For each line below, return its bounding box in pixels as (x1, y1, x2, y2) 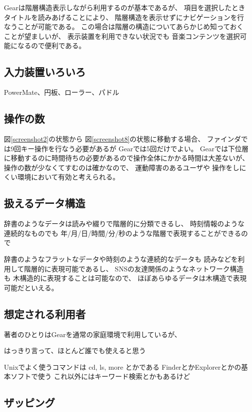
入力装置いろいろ (4, 64, 86, 79)
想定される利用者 (4, 306, 86, 321)
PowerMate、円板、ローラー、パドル (4, 87, 119, 97)
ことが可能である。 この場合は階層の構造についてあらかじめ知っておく (17, 21, 244, 32)
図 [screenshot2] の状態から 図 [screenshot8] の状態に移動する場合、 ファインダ (4, 133, 241, 143)
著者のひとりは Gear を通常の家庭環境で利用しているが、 (4, 329, 181, 339)
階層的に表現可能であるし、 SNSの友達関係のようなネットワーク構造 (24, 263, 244, 273)
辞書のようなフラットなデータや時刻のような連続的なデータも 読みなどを (4, 253, 238, 264)
